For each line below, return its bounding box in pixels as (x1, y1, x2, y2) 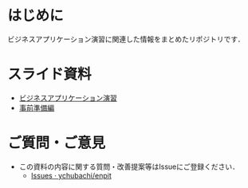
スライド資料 (7, 65, 93, 84)
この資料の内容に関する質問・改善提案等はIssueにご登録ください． (18, 162, 240, 171)
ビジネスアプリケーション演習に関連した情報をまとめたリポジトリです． (7, 34, 245, 44)
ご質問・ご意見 (7, 134, 106, 152)
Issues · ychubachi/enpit (30, 170, 112, 180)
